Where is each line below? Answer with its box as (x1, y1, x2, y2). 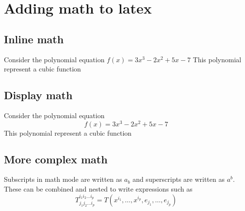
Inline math (4, 31, 64, 46)
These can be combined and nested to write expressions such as (4, 184, 193, 194)
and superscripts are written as (132, 174, 225, 184)
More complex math (4, 151, 108, 166)
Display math (4, 88, 73, 103)
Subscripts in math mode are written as (4, 174, 122, 184)
